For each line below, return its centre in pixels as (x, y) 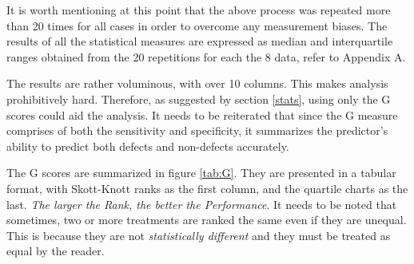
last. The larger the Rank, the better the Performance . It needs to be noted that (202, 204)
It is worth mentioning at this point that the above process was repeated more (199, 10)
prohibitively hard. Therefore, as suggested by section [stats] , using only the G (199, 99)
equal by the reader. (56, 251)
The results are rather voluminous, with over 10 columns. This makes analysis (197, 83)
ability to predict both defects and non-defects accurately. (148, 146)
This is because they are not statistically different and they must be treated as (199, 235)
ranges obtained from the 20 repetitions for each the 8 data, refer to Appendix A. (206, 56)
